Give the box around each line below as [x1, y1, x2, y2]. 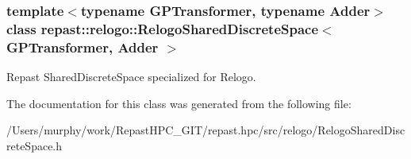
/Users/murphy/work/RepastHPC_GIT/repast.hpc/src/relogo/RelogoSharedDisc [6, 122, 405, 138]
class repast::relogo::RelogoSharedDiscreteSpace [6, 18, 319, 38]
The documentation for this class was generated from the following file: [6, 95, 351, 111]
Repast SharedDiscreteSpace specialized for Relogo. [6, 68, 256, 85]
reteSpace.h [6, 137, 63, 153]
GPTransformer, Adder [6, 37, 159, 56]
